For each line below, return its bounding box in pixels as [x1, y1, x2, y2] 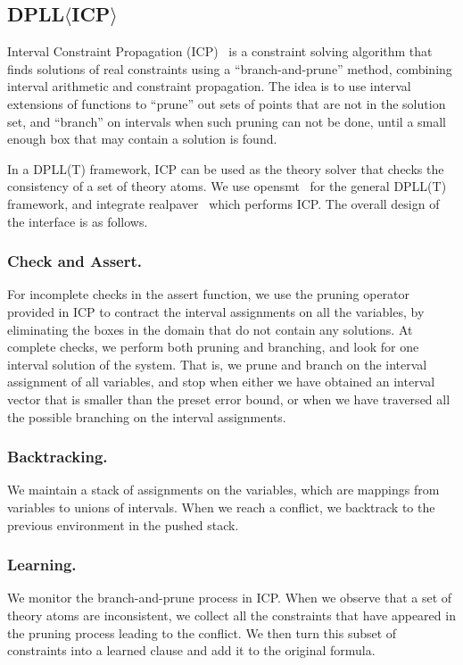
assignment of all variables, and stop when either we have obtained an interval [7, 372, 435, 391]
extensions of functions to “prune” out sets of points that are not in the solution [7, 94, 446, 112]
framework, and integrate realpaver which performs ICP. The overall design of [7, 194, 440, 212]
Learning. [7, 553, 77, 576]
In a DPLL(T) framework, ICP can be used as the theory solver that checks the [7, 159, 444, 178]
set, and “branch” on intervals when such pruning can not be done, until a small [7, 112, 446, 130]
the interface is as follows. [7, 212, 148, 230]
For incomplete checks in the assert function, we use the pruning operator [7, 285, 410, 303]
